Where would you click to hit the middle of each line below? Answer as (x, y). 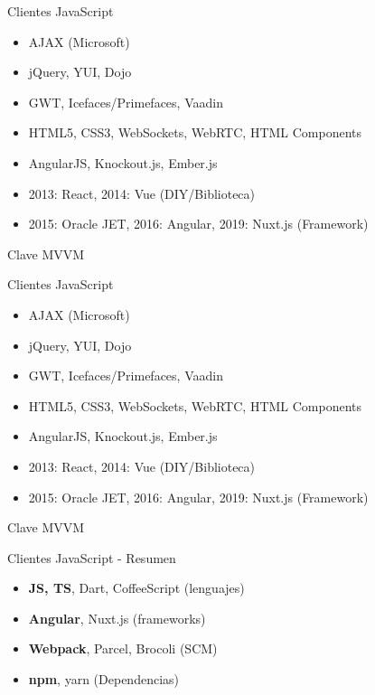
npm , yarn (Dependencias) (103, 679)
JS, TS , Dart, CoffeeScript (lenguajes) (136, 588)
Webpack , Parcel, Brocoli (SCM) (123, 648)
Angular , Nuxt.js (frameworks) (117, 618)
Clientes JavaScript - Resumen (92, 557)
